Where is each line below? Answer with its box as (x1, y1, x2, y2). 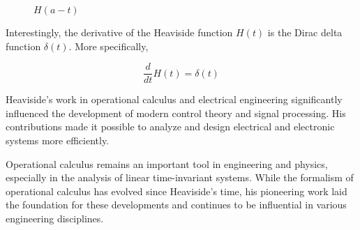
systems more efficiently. (6, 133, 110, 148)
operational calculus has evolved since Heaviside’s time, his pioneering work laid (6, 183, 347, 198)
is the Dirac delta (267, 25, 343, 39)
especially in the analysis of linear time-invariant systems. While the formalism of (6, 170, 354, 185)
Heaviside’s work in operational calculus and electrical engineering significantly (6, 92, 343, 107)
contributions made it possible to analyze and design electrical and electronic (6, 119, 335, 134)
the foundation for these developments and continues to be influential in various (6, 197, 347, 212)
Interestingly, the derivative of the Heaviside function (6, 25, 233, 39)
